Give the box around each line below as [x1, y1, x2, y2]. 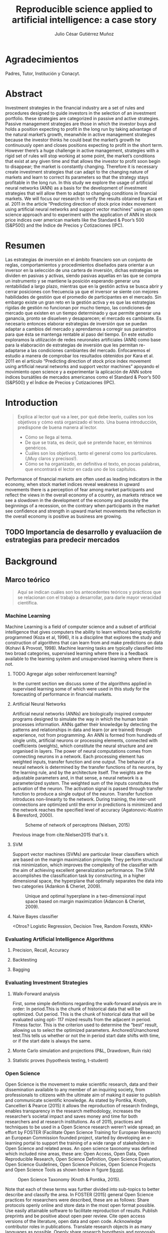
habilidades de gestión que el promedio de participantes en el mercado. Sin [5, 294, 161, 300]
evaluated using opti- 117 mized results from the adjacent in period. [12, 1016, 151, 1022]
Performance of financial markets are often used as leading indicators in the [5, 476, 162, 482]
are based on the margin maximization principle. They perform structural [12, 856, 163, 863]
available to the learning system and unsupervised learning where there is [5, 656, 158, 662]
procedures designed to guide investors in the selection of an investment [5, 110, 156, 116]
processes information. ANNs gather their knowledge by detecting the [12, 722, 158, 728]
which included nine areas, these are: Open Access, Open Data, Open [5, 1151, 149, 1157]
